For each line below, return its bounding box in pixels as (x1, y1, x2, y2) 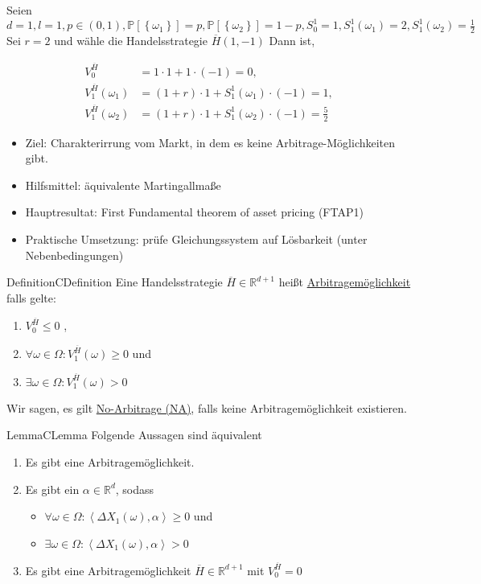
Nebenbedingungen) (25, 246, 124, 263)
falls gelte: (6, 289, 56, 306)
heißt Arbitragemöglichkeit (278, 273, 411, 290)
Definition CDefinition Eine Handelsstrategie (6, 273, 223, 290)
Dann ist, (269, 31, 315, 48)
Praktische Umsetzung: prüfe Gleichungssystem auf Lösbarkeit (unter (25, 231, 368, 247)
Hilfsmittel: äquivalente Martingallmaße (25, 176, 221, 193)
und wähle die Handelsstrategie (54, 31, 208, 48)
